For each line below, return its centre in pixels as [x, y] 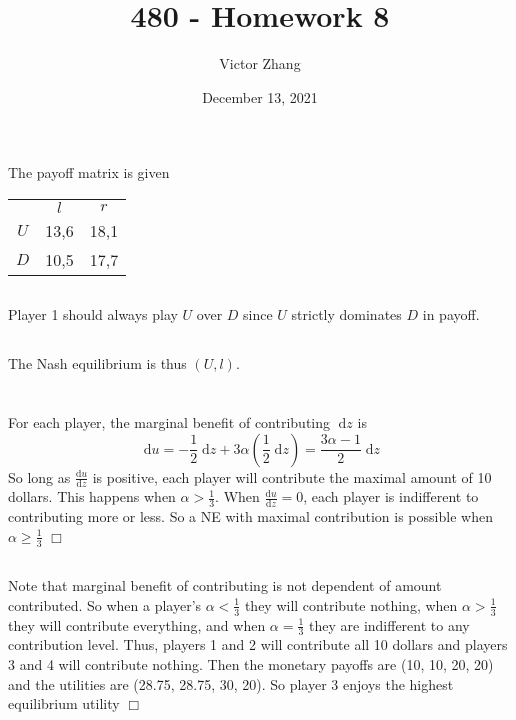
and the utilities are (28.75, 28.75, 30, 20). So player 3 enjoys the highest [231, 683]
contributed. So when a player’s [105, 604]
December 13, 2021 [260, 96]
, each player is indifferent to [391, 496]
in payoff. [451, 314]
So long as [39, 476]
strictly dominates [346, 314]
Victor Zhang [260, 63]
